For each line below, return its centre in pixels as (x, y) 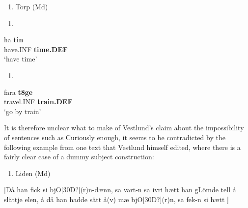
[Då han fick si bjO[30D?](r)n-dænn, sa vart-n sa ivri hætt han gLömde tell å (120, 190)
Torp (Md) (32, 6)
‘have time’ (21, 59)
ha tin (14, 40)
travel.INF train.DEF (38, 102)
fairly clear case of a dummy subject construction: (79, 157)
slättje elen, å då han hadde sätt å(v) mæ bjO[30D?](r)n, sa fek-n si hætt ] (116, 199)
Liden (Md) (33, 173)
